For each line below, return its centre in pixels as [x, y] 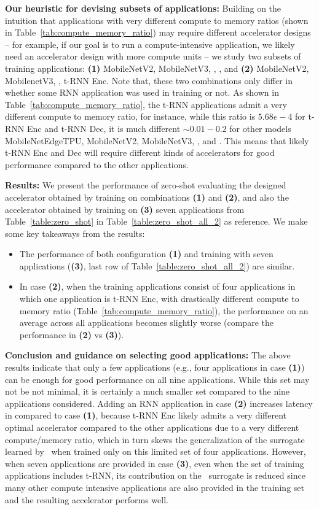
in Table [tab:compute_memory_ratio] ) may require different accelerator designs [158, 32]
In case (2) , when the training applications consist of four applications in [157, 286]
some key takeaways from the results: [75, 233]
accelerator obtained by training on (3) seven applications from [125, 209]
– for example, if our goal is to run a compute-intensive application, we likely [150, 44]
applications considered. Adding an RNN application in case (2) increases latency [159, 403]
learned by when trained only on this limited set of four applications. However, [156, 451]
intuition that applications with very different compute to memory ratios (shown [157, 20]
